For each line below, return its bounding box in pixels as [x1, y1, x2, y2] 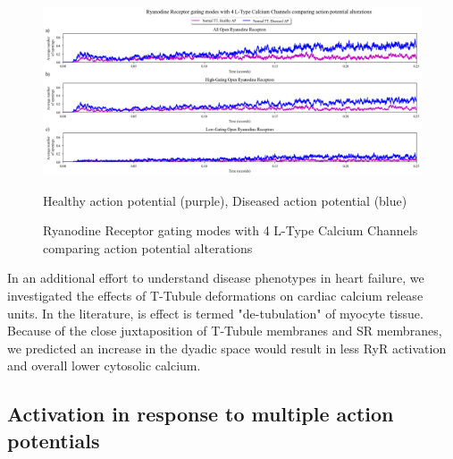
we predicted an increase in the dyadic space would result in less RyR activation [7, 338, 447, 357]
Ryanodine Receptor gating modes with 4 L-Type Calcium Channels [43, 221, 418, 240]
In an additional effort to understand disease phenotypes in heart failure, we [7, 268, 424, 287]
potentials [7, 426, 100, 454]
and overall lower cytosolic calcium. [7, 356, 201, 375]
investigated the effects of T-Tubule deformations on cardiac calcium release [7, 285, 424, 304]
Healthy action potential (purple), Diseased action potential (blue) [43, 191, 407, 209]
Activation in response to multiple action [7, 400, 394, 428]
